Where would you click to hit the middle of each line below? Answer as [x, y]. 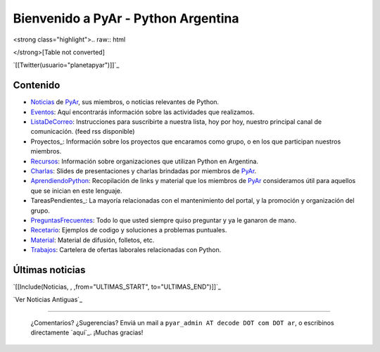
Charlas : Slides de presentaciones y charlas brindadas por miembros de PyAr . [144, 171]
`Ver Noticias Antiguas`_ [48, 300]
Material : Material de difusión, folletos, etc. [93, 240]
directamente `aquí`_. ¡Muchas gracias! [87, 333]
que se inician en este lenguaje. [76, 191]
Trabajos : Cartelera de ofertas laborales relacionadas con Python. [126, 250]
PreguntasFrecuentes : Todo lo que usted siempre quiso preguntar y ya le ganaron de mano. [164, 220]
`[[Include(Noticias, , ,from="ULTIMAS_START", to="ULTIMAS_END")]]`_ [117, 287]
